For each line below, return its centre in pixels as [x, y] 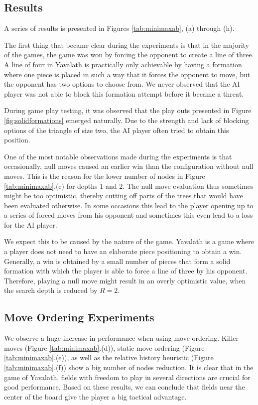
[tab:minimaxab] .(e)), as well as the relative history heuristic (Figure [109, 357]
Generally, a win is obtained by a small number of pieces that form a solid [117, 261]
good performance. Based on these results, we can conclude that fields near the [125, 387]
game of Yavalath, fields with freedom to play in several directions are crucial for [127, 377]
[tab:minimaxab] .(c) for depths [51, 186]
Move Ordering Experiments [79, 317]
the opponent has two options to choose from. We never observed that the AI [122, 84]
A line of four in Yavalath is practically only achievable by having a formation [123, 64]
